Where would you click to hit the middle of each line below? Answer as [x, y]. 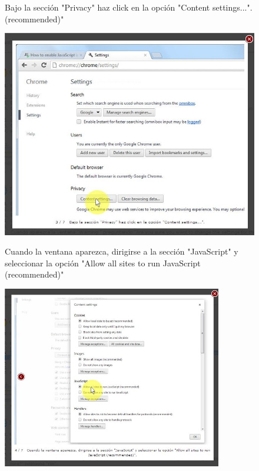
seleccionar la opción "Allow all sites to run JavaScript [103, 263]
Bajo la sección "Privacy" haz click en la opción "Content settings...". [129, 7]
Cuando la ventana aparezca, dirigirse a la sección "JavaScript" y [122, 251]
